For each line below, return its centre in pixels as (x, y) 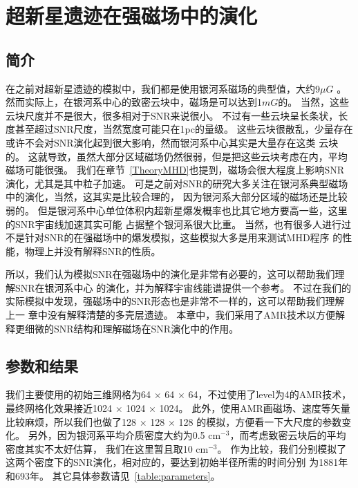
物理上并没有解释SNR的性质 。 (93, 251)
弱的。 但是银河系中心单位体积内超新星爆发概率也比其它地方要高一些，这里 (177, 210)
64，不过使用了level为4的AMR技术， (270, 394)
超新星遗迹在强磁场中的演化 (132, 16)
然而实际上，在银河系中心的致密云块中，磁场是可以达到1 (134, 102)
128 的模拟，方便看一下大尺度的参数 (260, 421)
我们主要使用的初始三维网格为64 (78, 394)
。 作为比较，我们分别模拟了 (282, 448)
